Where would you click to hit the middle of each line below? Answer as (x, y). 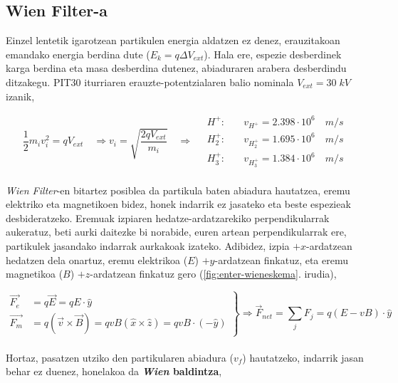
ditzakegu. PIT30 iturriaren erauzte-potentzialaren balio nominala (150, 82)
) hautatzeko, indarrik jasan (303, 357)
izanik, (20, 96)
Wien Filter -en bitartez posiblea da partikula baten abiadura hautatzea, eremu (178, 190)
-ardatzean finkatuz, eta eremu (281, 259)
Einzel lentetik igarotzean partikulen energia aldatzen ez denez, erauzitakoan (173, 40)
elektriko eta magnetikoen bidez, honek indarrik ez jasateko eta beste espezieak (178, 204)
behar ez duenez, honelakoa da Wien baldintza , (114, 371)
